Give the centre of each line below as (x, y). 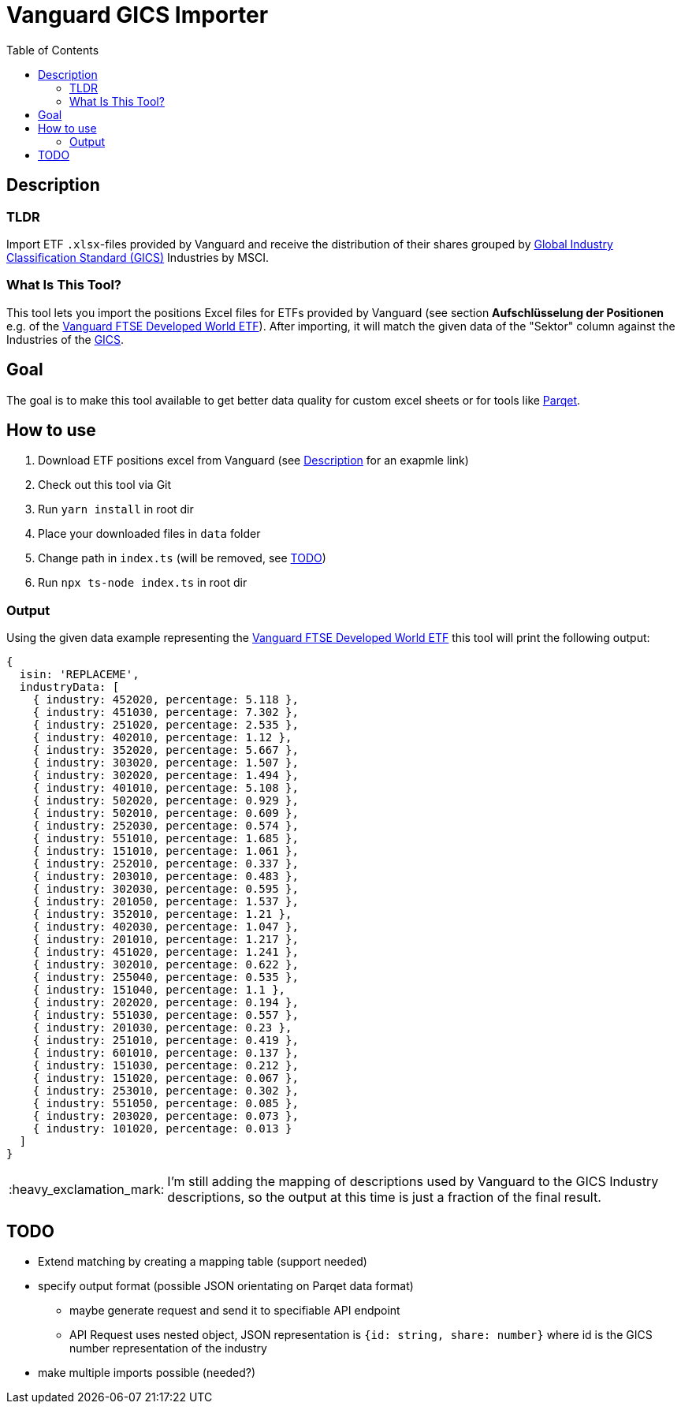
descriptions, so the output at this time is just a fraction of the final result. (384, 1197)
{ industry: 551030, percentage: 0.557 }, (166, 1015)
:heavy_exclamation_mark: (87, 1190)
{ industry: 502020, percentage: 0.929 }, (166, 801)
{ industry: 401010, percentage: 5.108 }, (166, 788)
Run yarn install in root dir (116, 509)
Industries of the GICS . (65, 339)
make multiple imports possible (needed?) (147, 1373)
